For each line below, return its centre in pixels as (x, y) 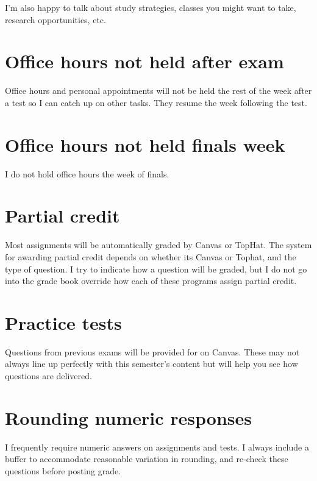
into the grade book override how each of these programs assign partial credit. (151, 281)
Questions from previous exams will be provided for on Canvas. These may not (152, 351)
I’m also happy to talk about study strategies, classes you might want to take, (151, 7)
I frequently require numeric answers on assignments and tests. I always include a (157, 447)
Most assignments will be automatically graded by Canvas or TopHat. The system (158, 245)
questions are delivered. (48, 376)
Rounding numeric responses (128, 417)
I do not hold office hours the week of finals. (87, 173)
